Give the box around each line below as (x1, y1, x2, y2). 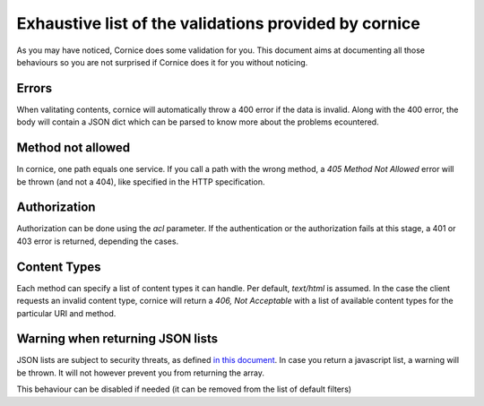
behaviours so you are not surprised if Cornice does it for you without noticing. (16, 56, 308, 67)
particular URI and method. (16, 307, 117, 318)
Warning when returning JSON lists (16, 332, 219, 347)
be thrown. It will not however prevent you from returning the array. (16, 367, 264, 378)
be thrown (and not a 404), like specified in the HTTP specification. (16, 176, 265, 187)
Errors (16, 81, 53, 96)
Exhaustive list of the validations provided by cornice (16, 13, 420, 33)
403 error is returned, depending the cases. (16, 236, 179, 246)
